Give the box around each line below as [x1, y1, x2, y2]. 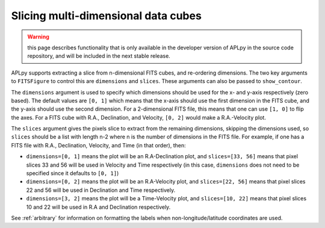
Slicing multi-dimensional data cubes [11, 9, 202, 22]
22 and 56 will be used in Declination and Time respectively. [26, 186, 176, 194]
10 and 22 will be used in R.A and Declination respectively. [26, 203, 171, 211]
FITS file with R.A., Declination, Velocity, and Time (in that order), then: [11, 141, 186, 149]
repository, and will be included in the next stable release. [27, 52, 171, 60]
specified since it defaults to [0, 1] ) [26, 170, 119, 177]
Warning [27, 33, 49, 40]
